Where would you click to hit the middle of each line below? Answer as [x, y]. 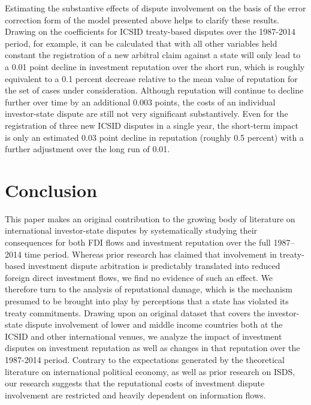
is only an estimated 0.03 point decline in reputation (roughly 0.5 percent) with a [154, 137]
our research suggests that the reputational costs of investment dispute [135, 383]
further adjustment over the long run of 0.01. [87, 149]
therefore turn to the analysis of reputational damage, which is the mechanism [149, 289]
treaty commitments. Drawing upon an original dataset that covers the [135, 312]
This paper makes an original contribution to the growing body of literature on [150, 218]
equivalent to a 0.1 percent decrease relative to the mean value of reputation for [151, 78]
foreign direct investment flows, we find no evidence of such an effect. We [139, 277]
